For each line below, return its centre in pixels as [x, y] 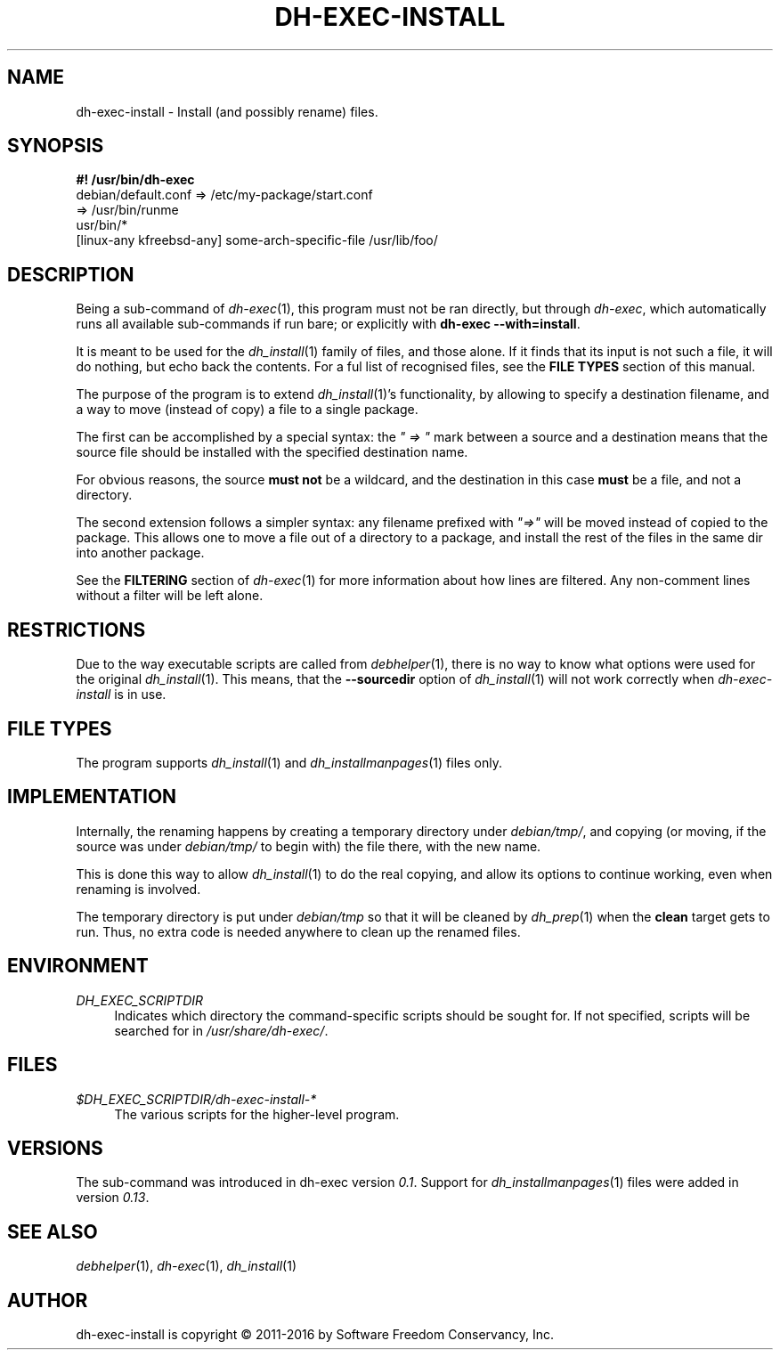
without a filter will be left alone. [170, 596]
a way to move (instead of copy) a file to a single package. [247, 410]
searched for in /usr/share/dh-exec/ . [221, 1030]
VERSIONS [55, 1148]
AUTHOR [48, 1300]
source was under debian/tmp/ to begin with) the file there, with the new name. [309, 846]
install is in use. [121, 695]
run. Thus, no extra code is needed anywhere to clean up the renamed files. [298, 931]
